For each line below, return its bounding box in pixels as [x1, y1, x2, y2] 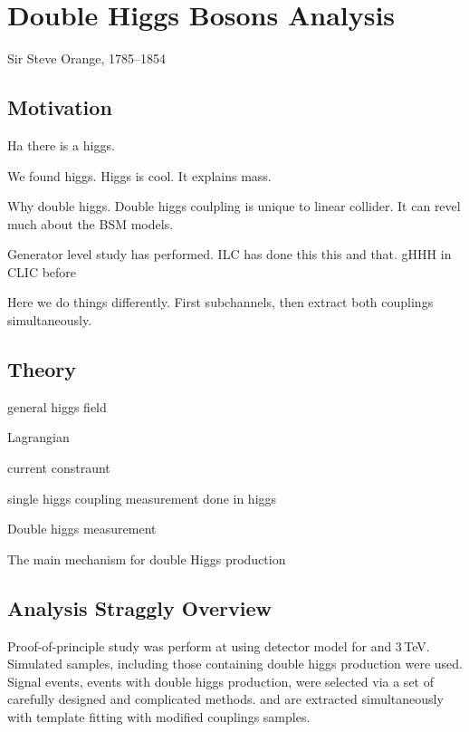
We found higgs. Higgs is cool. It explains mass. [7, 166, 272, 185]
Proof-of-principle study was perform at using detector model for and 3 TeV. [7, 636, 430, 655]
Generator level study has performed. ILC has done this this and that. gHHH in [7, 245, 452, 264]
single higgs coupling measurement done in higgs [7, 488, 277, 507]
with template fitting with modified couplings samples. [7, 708, 311, 727]
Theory [7, 355, 77, 383]
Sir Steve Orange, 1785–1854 [7, 49, 167, 68]
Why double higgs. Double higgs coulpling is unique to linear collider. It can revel [7, 197, 461, 216]
